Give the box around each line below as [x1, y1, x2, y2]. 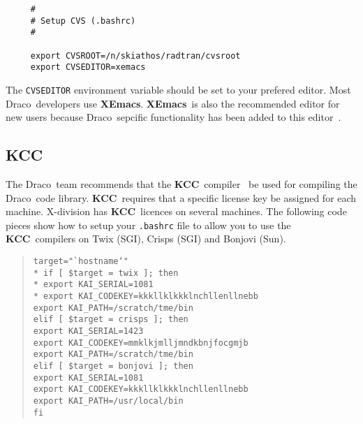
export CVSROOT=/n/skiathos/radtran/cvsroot [30, 50, 241, 61]
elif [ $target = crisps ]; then [33, 314, 188, 325]
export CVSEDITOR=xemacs [30, 62, 146, 73]
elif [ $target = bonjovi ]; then [33, 360, 193, 371]
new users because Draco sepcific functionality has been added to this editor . [6, 110, 341, 124]
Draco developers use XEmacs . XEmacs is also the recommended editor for [6, 96, 340, 110]
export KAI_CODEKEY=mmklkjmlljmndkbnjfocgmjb [33, 337, 249, 348]
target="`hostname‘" [33, 256, 128, 267]
